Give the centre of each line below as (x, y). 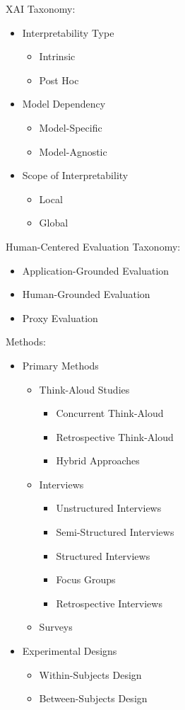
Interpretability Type (68, 32)
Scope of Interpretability (75, 175)
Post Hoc (59, 80)
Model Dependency (64, 104)
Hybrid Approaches (98, 460)
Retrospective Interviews (109, 603)
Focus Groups (86, 579)
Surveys (56, 627)
